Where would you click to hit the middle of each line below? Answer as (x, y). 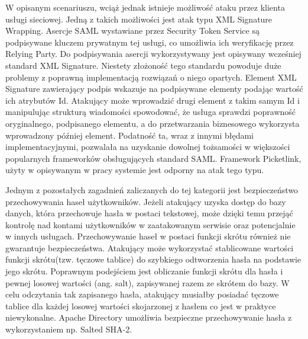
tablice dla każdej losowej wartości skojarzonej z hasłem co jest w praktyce (141, 306)
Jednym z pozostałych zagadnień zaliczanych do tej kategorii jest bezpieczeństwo (152, 189)
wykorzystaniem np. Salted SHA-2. (69, 329)
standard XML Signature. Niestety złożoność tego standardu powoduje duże (143, 65)
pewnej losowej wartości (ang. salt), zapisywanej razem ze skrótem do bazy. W (147, 282)
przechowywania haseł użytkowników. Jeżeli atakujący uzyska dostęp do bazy (146, 201)
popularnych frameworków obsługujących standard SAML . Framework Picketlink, (153, 158)
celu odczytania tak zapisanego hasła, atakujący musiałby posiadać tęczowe (142, 294)
